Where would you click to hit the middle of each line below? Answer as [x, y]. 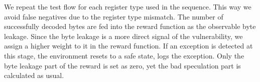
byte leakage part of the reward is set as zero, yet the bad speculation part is [122, 65]
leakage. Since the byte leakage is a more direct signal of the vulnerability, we [123, 36]
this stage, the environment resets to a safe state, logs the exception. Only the [124, 55]
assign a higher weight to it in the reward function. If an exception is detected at [128, 46]
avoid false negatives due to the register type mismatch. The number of [114, 16]
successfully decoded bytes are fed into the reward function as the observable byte [130, 26]
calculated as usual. [34, 75]
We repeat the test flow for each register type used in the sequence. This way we [128, 6]
